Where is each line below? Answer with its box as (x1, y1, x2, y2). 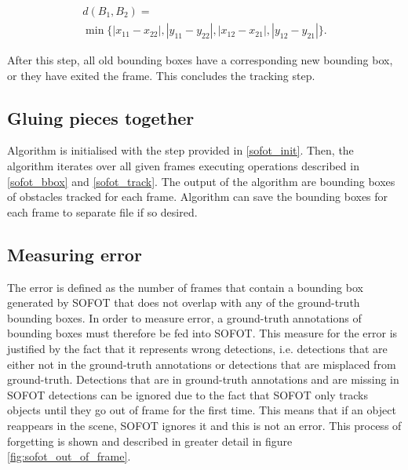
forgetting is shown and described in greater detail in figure (7, 432, 293, 449)
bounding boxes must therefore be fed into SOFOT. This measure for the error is (7, 325, 398, 341)
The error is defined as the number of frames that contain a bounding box (7, 279, 363, 295)
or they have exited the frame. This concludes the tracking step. (7, 67, 315, 83)
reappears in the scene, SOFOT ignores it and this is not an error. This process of (7, 417, 402, 433)
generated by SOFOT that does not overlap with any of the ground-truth (7, 294, 360, 311)
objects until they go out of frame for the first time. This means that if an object (7, 402, 396, 418)
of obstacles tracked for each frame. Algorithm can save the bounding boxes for (7, 188, 388, 205)
